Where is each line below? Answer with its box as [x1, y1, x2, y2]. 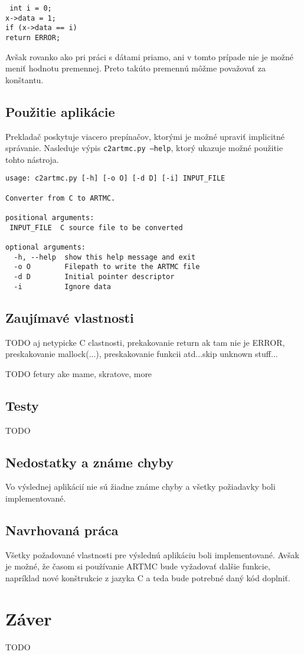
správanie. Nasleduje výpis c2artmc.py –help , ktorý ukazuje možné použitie [5, 142, 283, 154]
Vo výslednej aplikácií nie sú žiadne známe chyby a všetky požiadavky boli [5, 480, 276, 493]
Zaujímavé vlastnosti [5, 308, 134, 326]
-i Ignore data [14, 282, 111, 291]
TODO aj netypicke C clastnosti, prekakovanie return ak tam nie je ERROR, [5, 336, 285, 348]
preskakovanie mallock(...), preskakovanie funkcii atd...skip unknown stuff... [5, 348, 278, 360]
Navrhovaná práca [5, 520, 119, 539]
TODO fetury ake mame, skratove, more [5, 367, 152, 379]
